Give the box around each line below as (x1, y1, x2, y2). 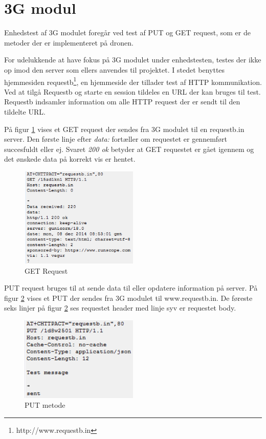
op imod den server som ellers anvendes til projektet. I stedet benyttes (4, 64, 225, 75)
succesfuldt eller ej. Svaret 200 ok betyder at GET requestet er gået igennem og (4, 143, 254, 154)
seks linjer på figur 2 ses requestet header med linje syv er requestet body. (4, 302, 236, 313)
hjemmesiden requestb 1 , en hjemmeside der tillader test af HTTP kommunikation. (4, 75, 262, 87)
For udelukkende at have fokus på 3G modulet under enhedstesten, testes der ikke (4, 54, 261, 65)
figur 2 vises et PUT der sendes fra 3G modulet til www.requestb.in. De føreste (4, 292, 253, 303)
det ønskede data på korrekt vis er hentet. (4, 153, 136, 164)
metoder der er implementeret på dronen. (4, 37, 134, 48)
